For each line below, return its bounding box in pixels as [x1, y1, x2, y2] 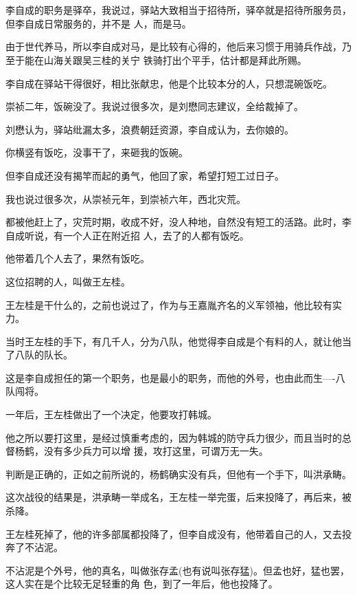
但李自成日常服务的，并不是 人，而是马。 [5, 16, 192, 30]
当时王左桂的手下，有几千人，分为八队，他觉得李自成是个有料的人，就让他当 [5, 334, 352, 348]
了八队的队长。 [5, 347, 73, 362]
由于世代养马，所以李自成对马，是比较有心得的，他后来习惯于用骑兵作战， [5, 39, 342, 54]
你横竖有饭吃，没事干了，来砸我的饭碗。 [5, 145, 188, 160]
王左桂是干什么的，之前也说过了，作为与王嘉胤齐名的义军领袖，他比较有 [5, 297, 332, 312]
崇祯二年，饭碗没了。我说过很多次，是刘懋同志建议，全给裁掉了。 [5, 99, 303, 113]
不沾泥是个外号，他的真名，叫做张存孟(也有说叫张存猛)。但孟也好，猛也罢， [5, 563, 349, 577]
